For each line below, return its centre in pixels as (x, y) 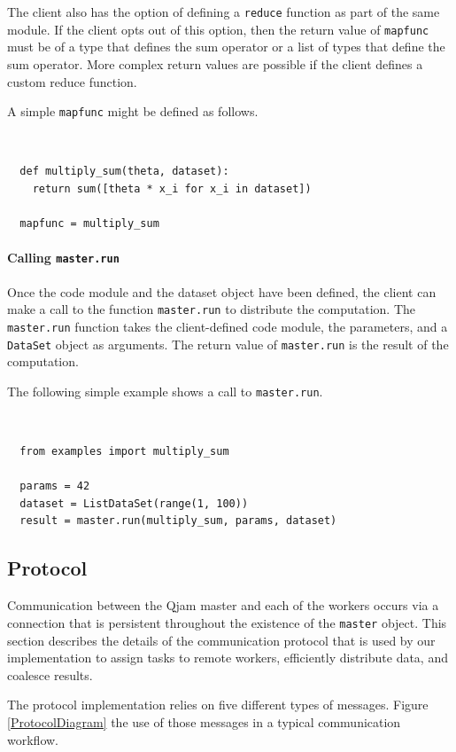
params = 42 (55, 486)
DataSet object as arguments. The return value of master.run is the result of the (228, 344)
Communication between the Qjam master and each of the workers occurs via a (223, 605)
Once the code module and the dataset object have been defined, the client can (222, 291)
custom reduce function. (72, 81)
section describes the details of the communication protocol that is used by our (221, 640)
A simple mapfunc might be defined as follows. (133, 111)
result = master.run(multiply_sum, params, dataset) (178, 521)
